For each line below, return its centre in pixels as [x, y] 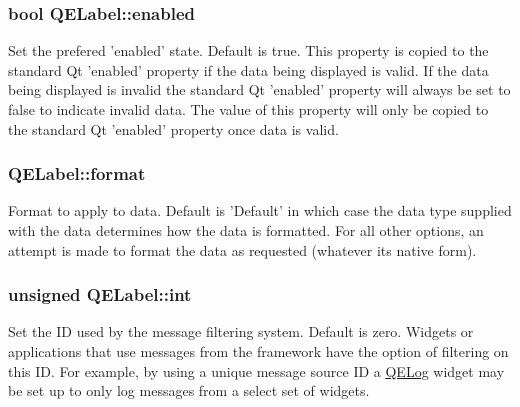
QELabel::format [77, 173]
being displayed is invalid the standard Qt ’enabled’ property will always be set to [259, 89]
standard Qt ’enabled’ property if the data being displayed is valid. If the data [248, 69]
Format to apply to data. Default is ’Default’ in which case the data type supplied [260, 210]
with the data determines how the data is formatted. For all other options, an [246, 230]
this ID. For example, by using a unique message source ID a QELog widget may [256, 370]
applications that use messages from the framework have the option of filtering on [258, 351]
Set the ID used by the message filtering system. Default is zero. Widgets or [241, 331]
